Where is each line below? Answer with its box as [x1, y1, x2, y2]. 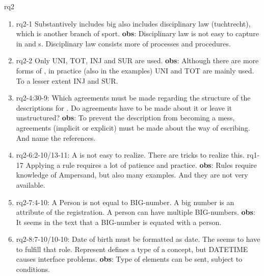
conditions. [16, 264, 50, 274]
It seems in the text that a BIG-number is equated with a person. [16, 216, 222, 227]
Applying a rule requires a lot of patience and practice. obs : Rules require [25, 159, 257, 170]
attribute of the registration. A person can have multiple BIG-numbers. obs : [16, 207, 255, 217]
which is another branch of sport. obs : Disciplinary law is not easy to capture [16, 28, 259, 39]
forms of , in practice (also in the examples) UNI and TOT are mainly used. [16, 65, 254, 76]
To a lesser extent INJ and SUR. [16, 75, 118, 86]
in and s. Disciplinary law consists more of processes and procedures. [16, 38, 231, 48]
